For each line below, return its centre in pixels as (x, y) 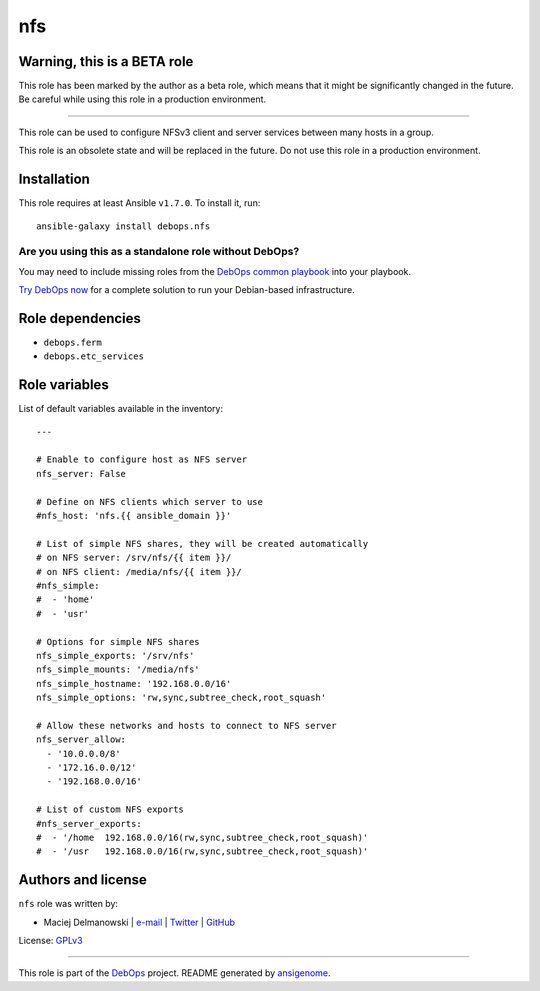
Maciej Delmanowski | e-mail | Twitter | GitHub (139, 922)
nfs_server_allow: (81, 739)
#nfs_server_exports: (89, 823)
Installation (54, 179)
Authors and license (82, 880)
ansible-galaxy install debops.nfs (123, 226)
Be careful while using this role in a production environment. (142, 99)
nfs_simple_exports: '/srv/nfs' (115, 655)
